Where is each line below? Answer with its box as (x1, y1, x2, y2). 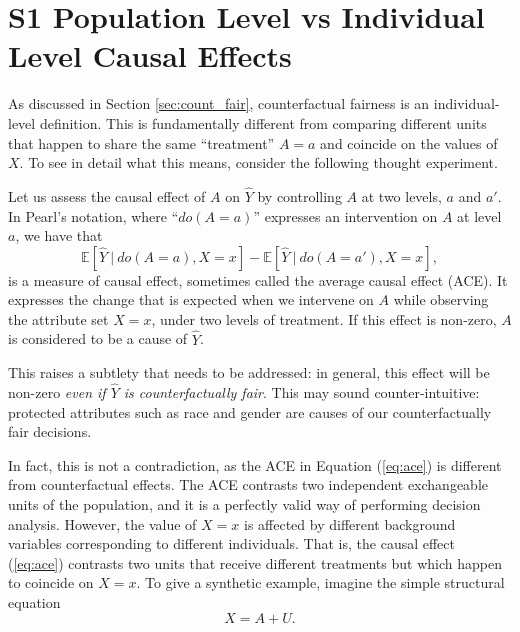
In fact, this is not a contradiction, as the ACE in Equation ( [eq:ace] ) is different (8, 454, 502, 475)
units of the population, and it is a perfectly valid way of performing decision (8, 494, 481, 515)
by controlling (257, 185, 342, 206)
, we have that (15, 225, 103, 246)
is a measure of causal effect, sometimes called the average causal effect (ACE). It (8, 269, 508, 290)
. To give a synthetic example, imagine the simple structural (136, 572, 505, 593)
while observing (393, 289, 489, 310)
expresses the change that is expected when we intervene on (8, 289, 374, 310)
